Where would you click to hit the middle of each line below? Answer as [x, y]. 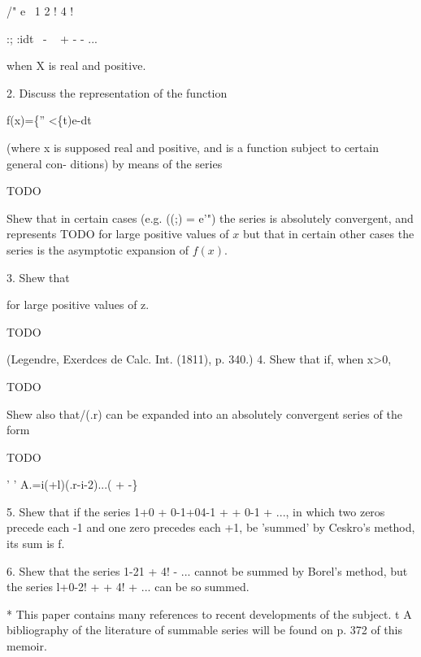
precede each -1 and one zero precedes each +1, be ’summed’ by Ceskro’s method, [211, 527]
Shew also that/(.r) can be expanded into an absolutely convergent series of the [204, 413]
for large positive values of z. [78, 305]
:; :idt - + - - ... [52, 38]
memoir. [27, 646]
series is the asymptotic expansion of [98, 249]
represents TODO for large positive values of [118, 234]
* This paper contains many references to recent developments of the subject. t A [209, 613]
